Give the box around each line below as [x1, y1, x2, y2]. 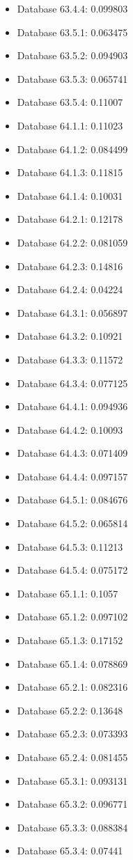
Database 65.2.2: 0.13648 [17, 703, 123, 717]
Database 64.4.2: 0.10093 [17, 422, 123, 437]
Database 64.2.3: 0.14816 [17, 258, 123, 273]
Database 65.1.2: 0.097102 [17, 609, 128, 624]
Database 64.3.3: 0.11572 [17, 352, 123, 366]
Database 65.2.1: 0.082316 [17, 680, 128, 694]
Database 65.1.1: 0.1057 [17, 586, 118, 600]
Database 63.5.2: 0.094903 [17, 48, 128, 63]
